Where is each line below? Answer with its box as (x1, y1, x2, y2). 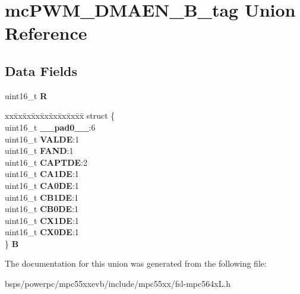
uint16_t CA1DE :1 (5, 167, 79, 180)
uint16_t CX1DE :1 (5, 214, 79, 226)
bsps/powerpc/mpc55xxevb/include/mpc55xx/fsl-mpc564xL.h (5, 277, 231, 290)
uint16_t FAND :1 (5, 144, 74, 157)
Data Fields (5, 61, 78, 80)
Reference (5, 21, 87, 45)
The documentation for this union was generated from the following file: (5, 257, 267, 270)
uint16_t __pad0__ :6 (5, 121, 96, 133)
